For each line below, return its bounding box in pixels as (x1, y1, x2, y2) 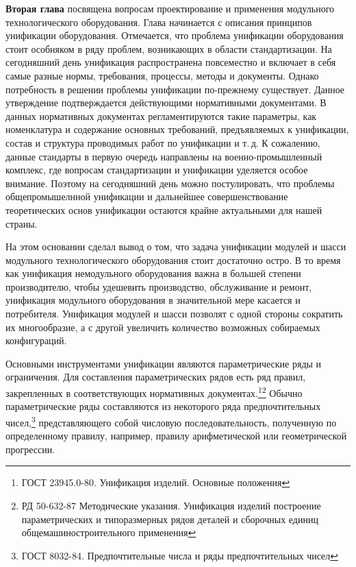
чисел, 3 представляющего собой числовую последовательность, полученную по (5, 413, 337, 429)
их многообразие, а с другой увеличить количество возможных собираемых (5, 319, 320, 334)
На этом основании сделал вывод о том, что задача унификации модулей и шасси (5, 239, 346, 254)
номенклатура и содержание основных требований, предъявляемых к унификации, (5, 122, 349, 136)
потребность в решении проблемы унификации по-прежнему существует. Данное (5, 82, 345, 96)
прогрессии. (5, 442, 55, 456)
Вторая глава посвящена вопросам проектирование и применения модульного (5, 1, 335, 15)
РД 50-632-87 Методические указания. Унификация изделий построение (21, 498, 321, 512)
